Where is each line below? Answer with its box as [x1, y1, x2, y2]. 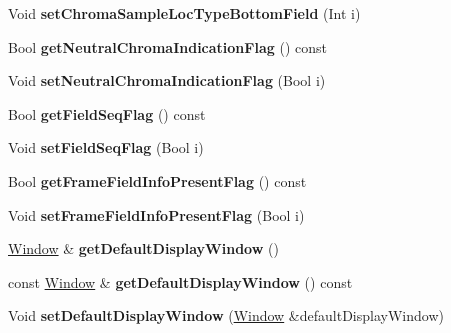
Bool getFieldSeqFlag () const [8, 103, 206, 124]
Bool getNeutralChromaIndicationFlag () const [8, 36, 327, 57]
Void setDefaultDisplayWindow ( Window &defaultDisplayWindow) [8, 305, 444, 326]
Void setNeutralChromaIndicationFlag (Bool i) [8, 70, 326, 91]
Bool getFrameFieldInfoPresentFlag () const [8, 170, 307, 191]
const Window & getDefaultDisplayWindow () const [8, 271, 353, 292]
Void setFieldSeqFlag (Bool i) [8, 137, 204, 158]
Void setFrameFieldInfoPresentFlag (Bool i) [8, 204, 305, 225]
